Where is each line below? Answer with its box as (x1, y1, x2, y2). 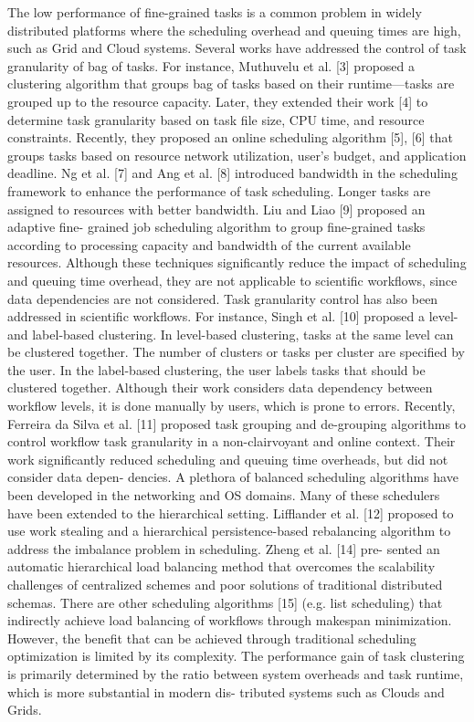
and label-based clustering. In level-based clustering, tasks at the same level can (7, 324, 454, 343)
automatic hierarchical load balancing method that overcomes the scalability (7, 557, 436, 576)
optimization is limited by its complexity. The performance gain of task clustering (7, 646, 465, 665)
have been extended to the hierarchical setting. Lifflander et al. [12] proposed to (7, 503, 454, 522)
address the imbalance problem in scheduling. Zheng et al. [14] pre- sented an (7, 539, 440, 558)
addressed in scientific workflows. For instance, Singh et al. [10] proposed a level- (7, 307, 458, 326)
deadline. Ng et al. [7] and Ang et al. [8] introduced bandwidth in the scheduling (7, 163, 458, 183)
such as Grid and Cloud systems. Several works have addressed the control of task (7, 38, 467, 58)
